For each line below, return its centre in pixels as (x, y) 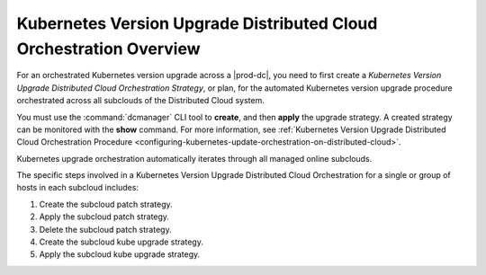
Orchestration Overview (109, 49)
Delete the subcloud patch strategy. (105, 229)
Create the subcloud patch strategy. (106, 204)
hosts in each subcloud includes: (78, 188)
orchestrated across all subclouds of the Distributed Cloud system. (140, 101)
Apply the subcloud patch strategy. (104, 217)
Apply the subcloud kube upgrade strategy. (120, 254)
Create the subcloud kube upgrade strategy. (121, 242)
